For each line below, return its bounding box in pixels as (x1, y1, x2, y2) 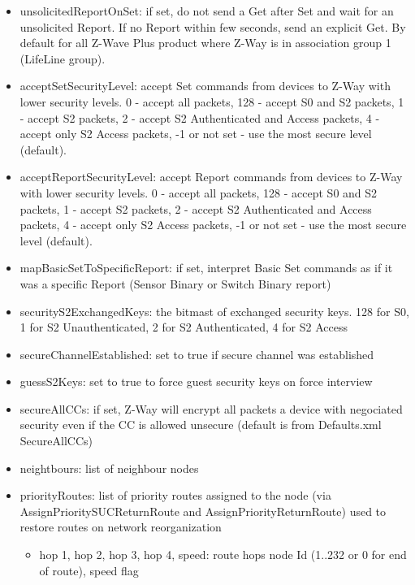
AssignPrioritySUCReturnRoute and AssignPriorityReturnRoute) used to (19, 502, 387, 519)
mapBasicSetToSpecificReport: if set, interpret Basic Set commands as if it (19, 259, 393, 276)
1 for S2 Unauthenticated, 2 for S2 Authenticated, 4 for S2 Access (19, 318, 348, 336)
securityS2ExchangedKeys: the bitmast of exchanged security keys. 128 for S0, (19, 302, 409, 319)
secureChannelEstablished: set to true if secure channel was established (19, 345, 374, 362)
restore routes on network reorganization (19, 518, 222, 535)
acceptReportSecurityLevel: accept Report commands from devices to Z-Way (19, 168, 403, 185)
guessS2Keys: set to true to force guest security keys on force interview (19, 373, 373, 390)
